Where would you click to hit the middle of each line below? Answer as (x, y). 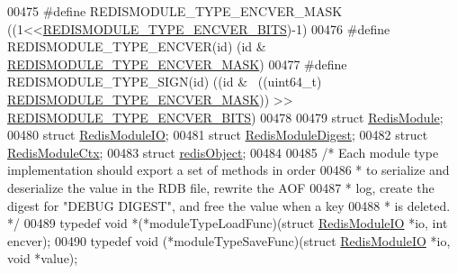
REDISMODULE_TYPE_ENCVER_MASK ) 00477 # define (177, 64)
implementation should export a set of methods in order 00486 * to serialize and (228, 170)
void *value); (43, 258)
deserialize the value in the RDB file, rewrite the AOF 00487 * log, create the (221, 187)
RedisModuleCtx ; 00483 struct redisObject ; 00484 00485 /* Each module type (223, 152)
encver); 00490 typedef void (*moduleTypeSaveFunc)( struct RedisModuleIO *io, (229, 240)
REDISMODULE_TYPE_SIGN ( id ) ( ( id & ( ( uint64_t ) (165, 82)
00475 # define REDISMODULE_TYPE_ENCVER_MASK (175, 11)
